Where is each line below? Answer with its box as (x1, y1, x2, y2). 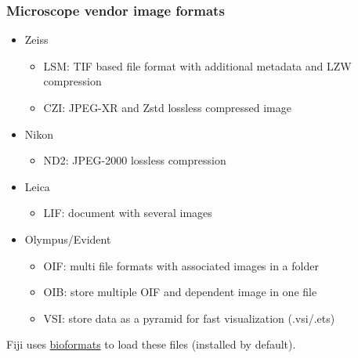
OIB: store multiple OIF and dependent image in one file (43, 284, 317, 300)
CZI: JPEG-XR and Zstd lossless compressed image (43, 99, 291, 115)
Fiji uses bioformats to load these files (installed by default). (6, 336, 296, 353)
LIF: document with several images (43, 204, 212, 221)
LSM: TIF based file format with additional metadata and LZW (43, 57, 352, 74)
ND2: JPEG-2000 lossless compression (43, 152, 226, 168)
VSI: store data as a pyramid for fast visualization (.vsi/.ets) (43, 309, 335, 326)
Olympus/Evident (24, 230, 111, 247)
